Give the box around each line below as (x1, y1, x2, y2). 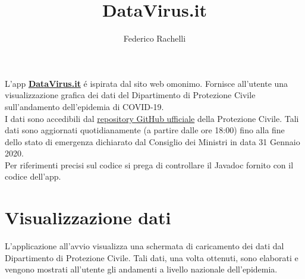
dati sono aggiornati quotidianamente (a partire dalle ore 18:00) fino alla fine (5, 124, 285, 136)
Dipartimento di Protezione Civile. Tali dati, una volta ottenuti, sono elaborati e (5, 251, 298, 264)
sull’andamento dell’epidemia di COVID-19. (5, 100, 164, 112)
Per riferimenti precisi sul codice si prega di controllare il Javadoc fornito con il (5, 158, 294, 171)
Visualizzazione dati (5, 205, 171, 230)
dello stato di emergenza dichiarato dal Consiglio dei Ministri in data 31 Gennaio (5, 135, 300, 148)
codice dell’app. (5, 170, 61, 183)
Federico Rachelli (123, 32, 186, 45)
